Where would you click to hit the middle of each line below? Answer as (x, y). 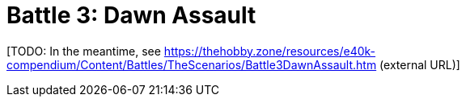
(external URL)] (420, 64)
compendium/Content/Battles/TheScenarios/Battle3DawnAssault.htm (192, 64)
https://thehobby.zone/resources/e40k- (270, 51)
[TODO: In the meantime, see (84, 51)
